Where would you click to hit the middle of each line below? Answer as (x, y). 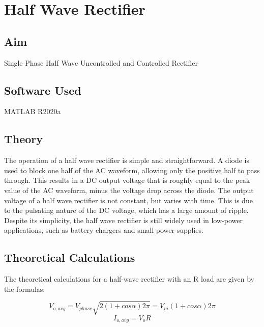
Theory (24, 139)
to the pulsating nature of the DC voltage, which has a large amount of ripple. (126, 210)
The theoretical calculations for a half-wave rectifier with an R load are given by (129, 279)
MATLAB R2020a (33, 111)
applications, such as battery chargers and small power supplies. (104, 230)
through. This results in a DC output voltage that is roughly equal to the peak (127, 180)
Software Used (43, 90)
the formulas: (25, 289)
